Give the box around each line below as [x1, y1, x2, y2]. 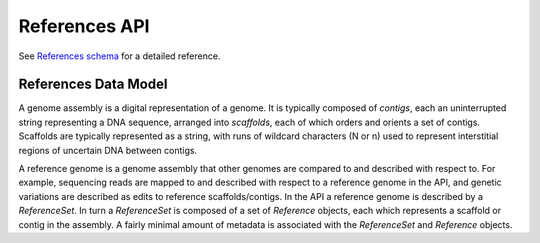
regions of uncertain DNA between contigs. [18, 144, 198, 156]
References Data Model [18, 76, 168, 93]
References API [18, 15, 150, 37]
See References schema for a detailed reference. [18, 50, 221, 62]
